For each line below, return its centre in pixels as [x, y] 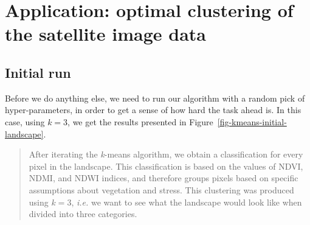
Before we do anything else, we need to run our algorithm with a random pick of [155, 98]
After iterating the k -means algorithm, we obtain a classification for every [166, 154]
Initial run [38, 72]
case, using [25, 121]
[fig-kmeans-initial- [252, 121]
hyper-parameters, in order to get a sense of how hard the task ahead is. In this [153, 110]
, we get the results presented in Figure [140, 121]
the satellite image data [106, 34]
